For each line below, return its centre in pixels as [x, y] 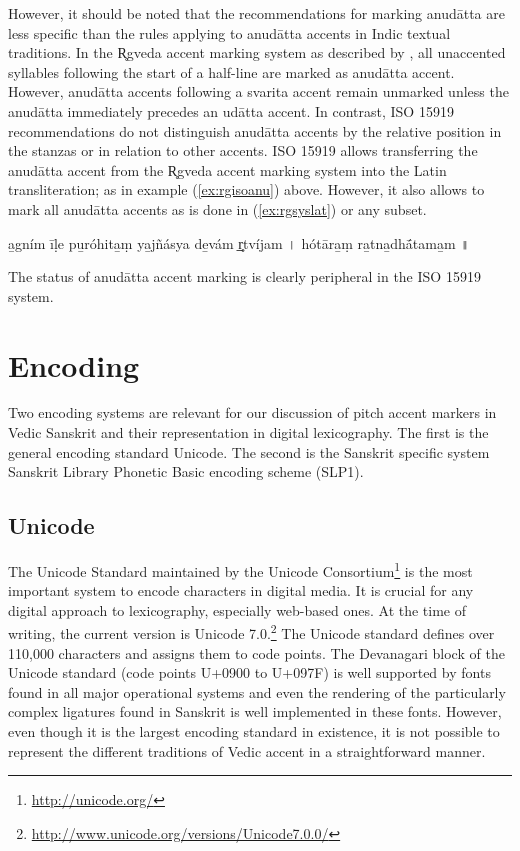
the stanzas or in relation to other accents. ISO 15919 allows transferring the [243, 150]
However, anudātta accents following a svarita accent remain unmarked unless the [258, 91]
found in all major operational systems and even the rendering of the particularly [257, 691]
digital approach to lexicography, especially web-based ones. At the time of [237, 609]
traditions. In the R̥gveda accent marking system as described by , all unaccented [257, 52]
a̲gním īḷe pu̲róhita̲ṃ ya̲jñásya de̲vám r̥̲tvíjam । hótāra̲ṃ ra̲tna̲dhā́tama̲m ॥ [239, 242]
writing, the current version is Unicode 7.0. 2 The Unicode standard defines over [251, 632]
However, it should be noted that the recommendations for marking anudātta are [256, 13]
